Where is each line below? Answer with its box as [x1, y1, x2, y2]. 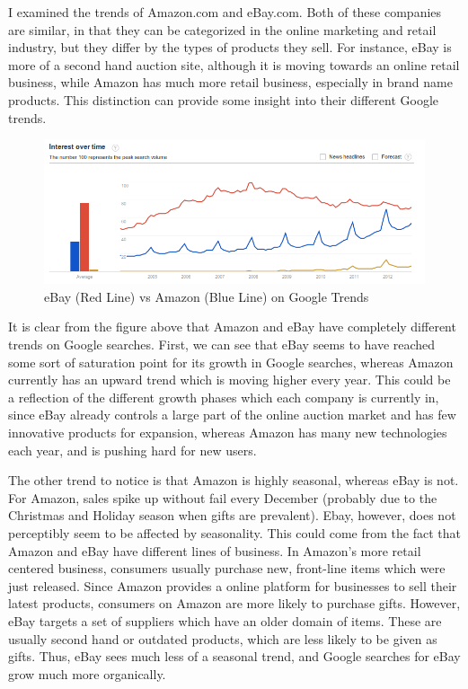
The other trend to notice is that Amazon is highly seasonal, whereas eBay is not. [8, 471, 459, 490]
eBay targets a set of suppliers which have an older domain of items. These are [8, 611, 442, 630]
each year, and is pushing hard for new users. [8, 440, 257, 459]
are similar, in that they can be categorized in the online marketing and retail [8, 20, 437, 39]
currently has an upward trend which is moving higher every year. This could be [8, 370, 451, 389]
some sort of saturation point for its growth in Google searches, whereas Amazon [8, 352, 454, 371]
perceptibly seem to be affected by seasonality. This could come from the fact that [8, 523, 461, 542]
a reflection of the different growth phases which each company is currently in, [8, 387, 439, 406]
